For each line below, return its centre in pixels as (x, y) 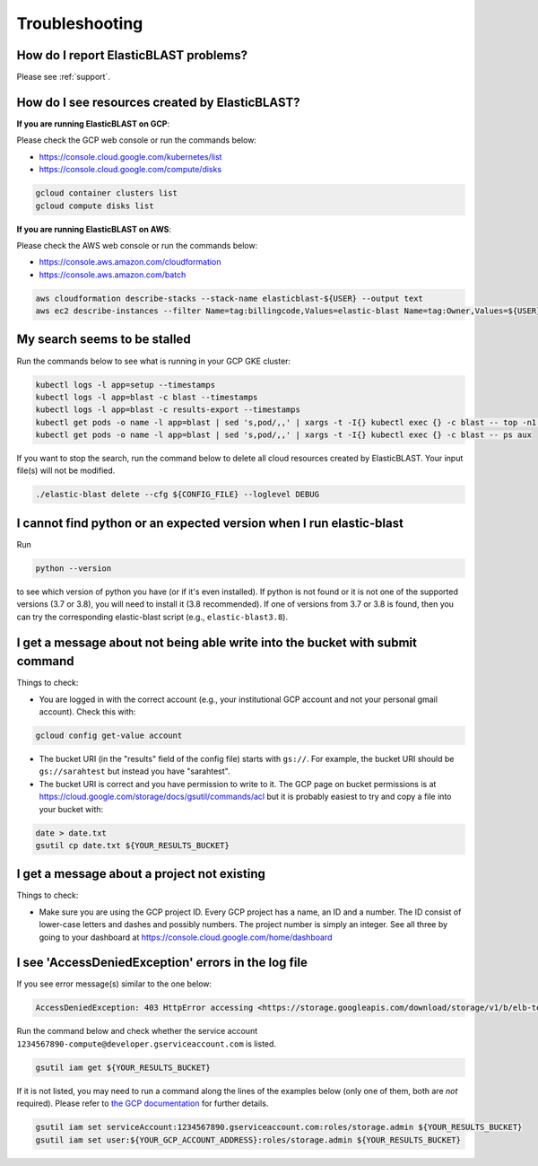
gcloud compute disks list (95, 206)
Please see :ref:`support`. (64, 77)
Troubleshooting (80, 23)
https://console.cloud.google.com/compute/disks (130, 170)
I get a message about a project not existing (141, 874)
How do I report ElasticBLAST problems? (132, 55)
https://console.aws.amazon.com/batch (113, 275)
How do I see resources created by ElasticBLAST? (158, 102)
